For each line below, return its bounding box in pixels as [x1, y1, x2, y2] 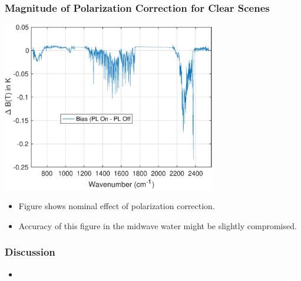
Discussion [5, 244, 55, 259]
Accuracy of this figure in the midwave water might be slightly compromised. [18, 219, 297, 232]
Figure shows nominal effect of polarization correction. [18, 200, 215, 212]
